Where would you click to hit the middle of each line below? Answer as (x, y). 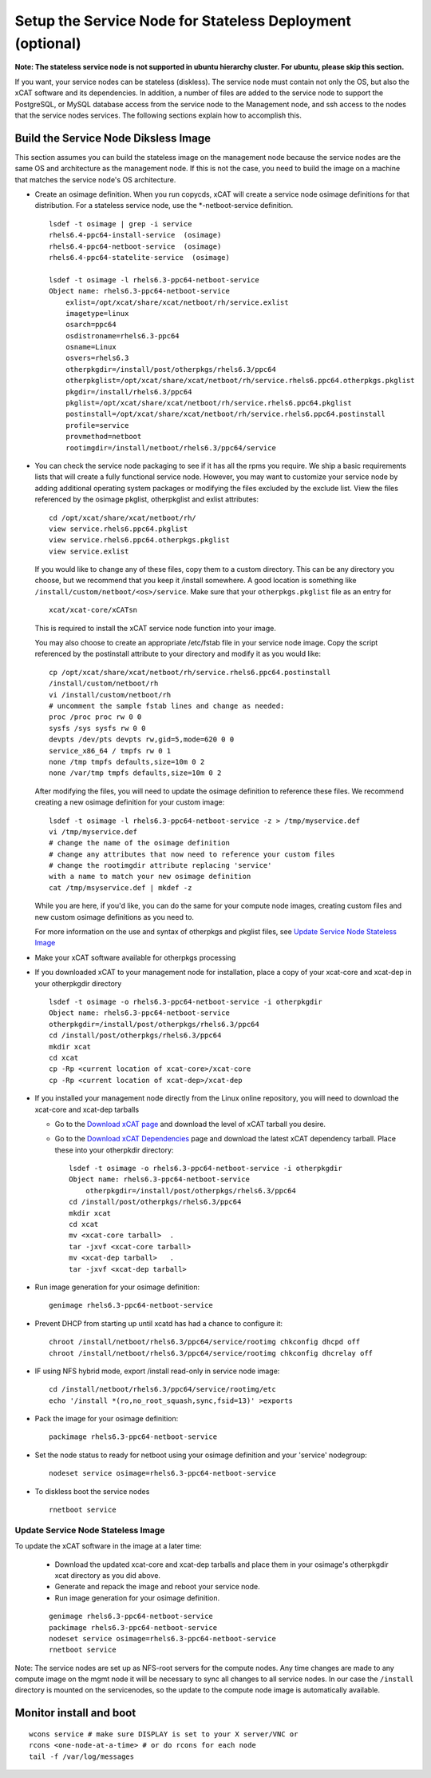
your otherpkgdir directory (78, 983)
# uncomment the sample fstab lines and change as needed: (167, 706)
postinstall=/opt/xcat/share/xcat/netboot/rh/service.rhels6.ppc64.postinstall (225, 414)
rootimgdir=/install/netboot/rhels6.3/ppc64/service (171, 447)
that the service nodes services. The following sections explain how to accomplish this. (158, 115)
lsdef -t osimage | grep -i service (121, 224)
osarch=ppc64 (91, 325)
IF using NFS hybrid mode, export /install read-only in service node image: (157, 1371)
